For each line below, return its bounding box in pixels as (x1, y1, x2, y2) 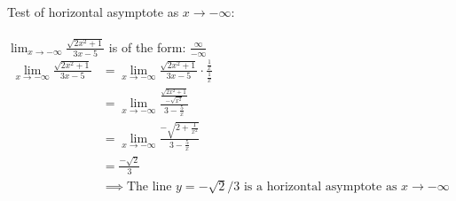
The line (126, 180, 172, 193)
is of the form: (108, 37, 186, 56)
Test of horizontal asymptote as (7, 3, 179, 20)
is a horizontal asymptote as (243, 180, 397, 193)
